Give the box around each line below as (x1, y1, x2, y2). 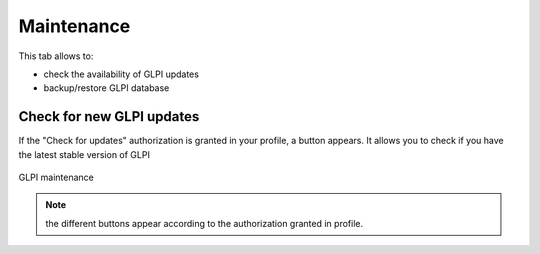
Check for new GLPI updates (18, 108, 200, 125)
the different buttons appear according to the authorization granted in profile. (45, 217, 364, 229)
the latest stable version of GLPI (18, 148, 150, 160)
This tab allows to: (18, 50, 94, 62)
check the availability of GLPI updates (43, 68, 200, 80)
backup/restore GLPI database (43, 82, 170, 94)
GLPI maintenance (18, 171, 94, 184)
